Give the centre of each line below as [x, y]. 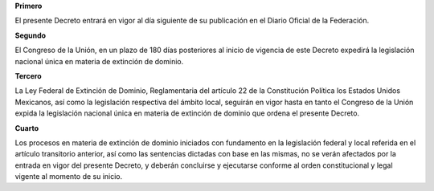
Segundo [31, 35]
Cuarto [27, 128]
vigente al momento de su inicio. [69, 177]
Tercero [28, 75]
